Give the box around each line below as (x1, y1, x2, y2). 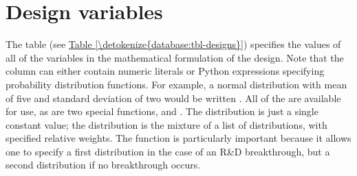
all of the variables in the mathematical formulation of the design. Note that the (6, 50, 344, 64)
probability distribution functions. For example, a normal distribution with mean (6, 77, 347, 91)
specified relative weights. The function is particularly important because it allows (6, 131, 351, 145)
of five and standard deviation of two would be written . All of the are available (6, 90, 341, 105)
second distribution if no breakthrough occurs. (6, 158, 201, 172)
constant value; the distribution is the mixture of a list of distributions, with (6, 117, 327, 131)
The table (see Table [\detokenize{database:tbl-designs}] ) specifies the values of (6, 37, 341, 51)
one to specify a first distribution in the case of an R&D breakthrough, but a (6, 144, 330, 158)
